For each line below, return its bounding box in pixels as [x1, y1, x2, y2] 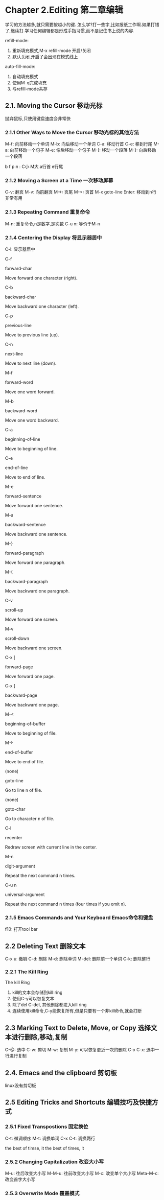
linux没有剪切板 [5, 1082, 36, 1088]
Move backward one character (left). [5, 303, 79, 309]
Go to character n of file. [5, 816, 55, 822]
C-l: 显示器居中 [5, 246, 36, 252]
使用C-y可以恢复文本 [12, 996, 55, 1002]
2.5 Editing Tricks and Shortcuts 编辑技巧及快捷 [5, 1098, 152, 1106]
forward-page [5, 664, 33, 670]
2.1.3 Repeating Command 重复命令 [5, 209, 90, 215]
